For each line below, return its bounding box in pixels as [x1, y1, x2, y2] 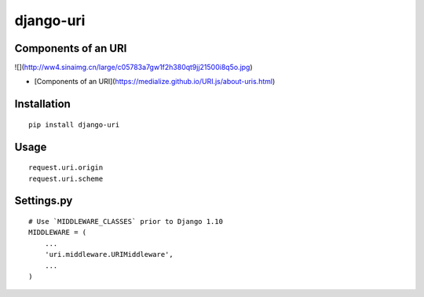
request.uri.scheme [28, 174, 104, 183]
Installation [14, 97, 71, 111]
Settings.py [14, 194, 73, 207]
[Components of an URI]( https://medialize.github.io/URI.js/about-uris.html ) [34, 77, 276, 86]
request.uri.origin [28, 163, 104, 172]
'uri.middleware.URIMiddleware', [44, 250, 174, 259]
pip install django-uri [28, 120, 120, 129]
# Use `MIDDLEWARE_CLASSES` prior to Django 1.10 [28, 217, 224, 226]
